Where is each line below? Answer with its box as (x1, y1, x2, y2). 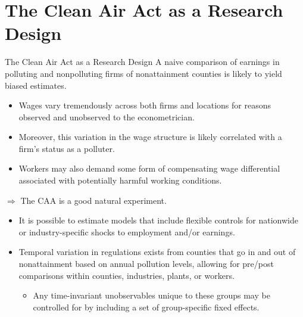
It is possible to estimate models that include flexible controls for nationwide (18, 214, 298, 226)
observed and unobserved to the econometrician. (18, 110, 195, 123)
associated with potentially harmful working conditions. (18, 174, 222, 187)
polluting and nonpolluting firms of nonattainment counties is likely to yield (5, 67, 282, 79)
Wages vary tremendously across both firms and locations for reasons (18, 99, 271, 111)
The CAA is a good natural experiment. (20, 194, 167, 206)
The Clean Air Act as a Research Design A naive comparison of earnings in (5, 55, 280, 68)
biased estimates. (5, 79, 67, 91)
